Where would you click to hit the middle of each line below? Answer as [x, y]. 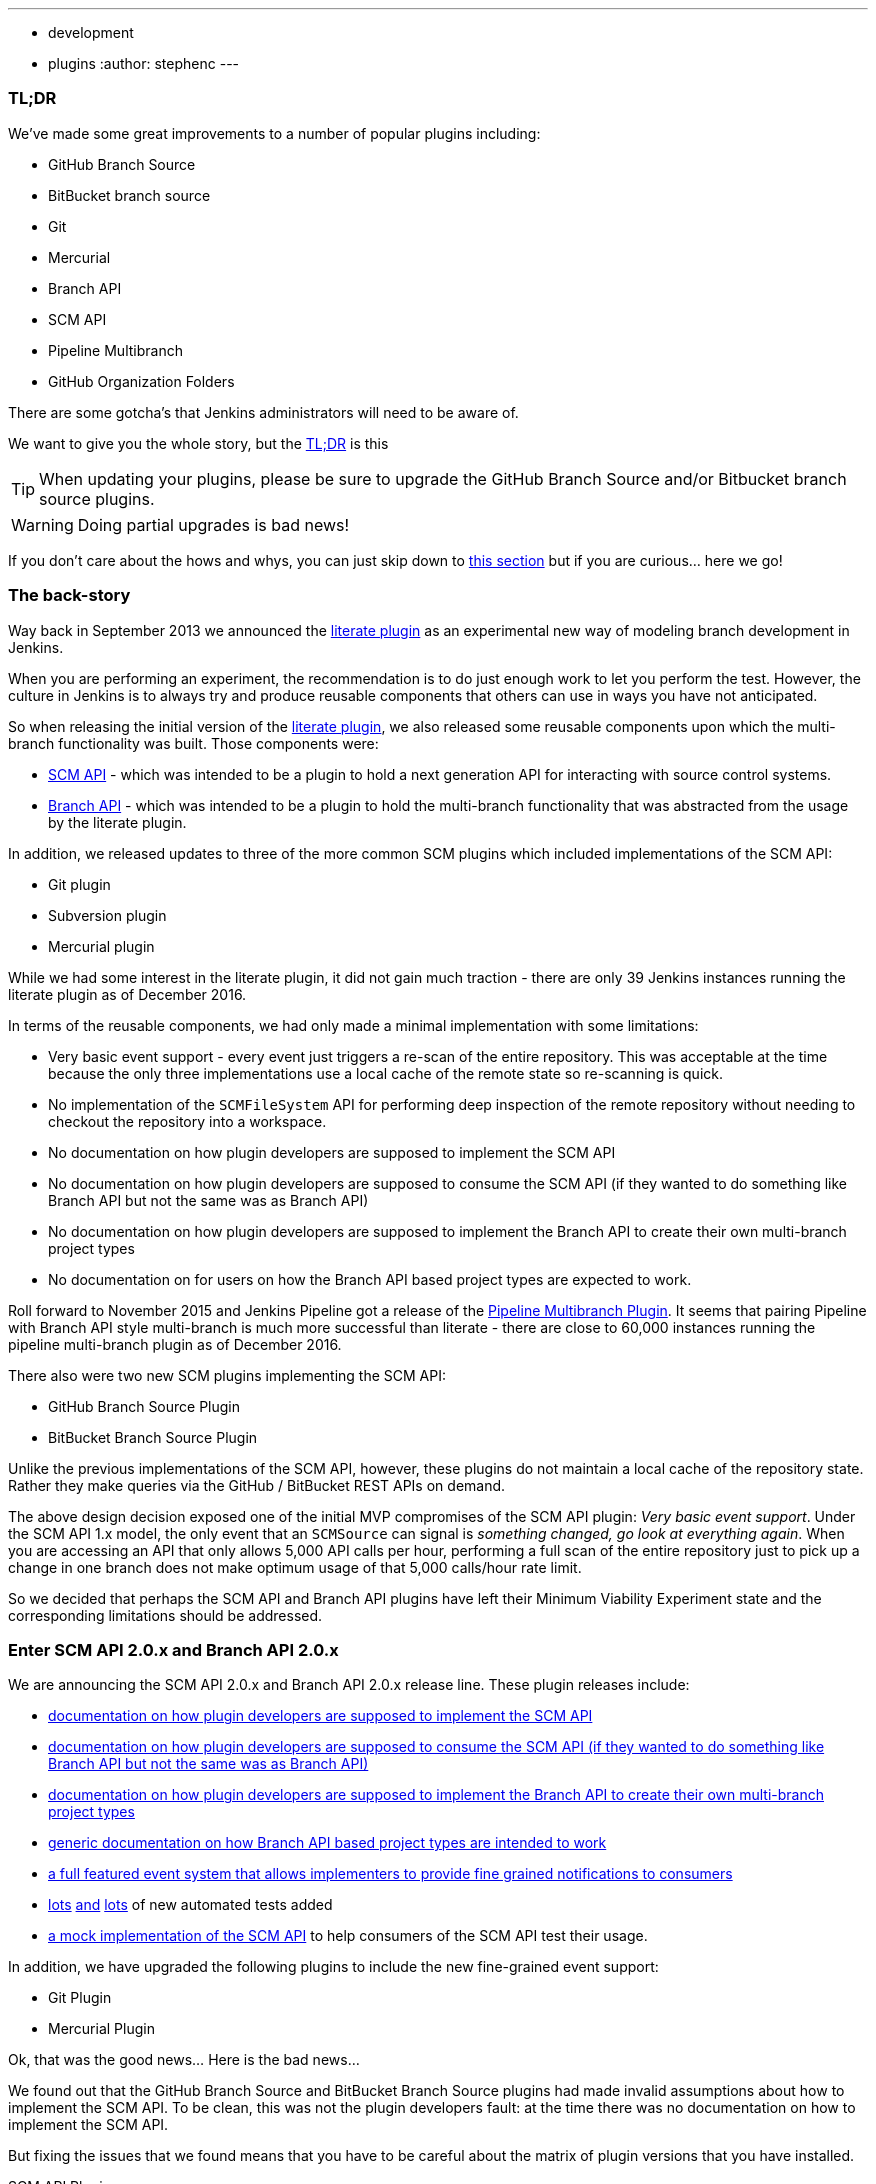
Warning [42, 524]
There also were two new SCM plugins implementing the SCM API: [227, 1375]
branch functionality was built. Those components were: [193, 743]
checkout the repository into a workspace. [187, 1121]
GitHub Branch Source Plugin [144, 1406]
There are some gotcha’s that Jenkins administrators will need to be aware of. [263, 412]
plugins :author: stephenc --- [144, 63]
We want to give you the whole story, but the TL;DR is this [198, 443]
